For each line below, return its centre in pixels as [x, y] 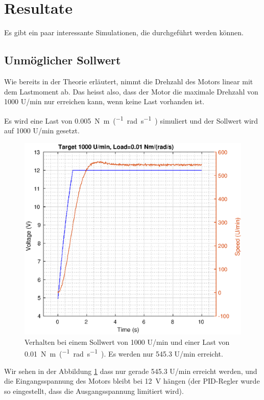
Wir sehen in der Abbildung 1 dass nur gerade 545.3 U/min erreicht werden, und [131, 371]
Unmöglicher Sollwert [63, 60]
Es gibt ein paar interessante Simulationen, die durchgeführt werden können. [124, 32]
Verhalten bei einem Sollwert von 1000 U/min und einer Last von [127, 342]
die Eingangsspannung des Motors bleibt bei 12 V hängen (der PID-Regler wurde [132, 381]
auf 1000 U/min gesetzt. [42, 130]
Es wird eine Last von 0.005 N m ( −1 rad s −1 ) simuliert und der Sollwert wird [131, 120]
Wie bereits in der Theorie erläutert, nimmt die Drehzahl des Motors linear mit [129, 81]
